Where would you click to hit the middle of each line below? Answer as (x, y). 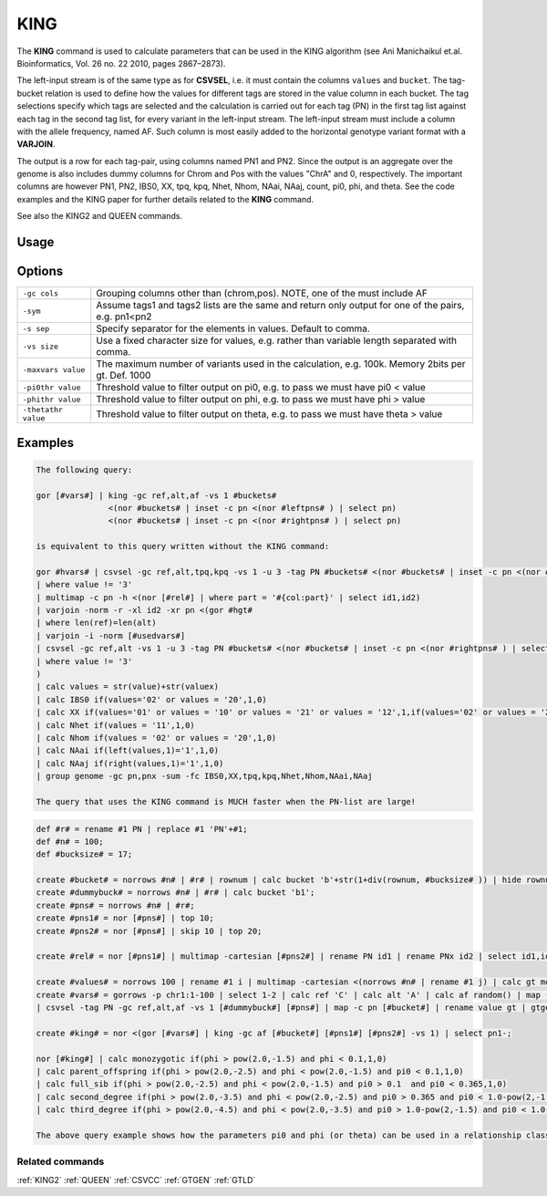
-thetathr (43, 410)
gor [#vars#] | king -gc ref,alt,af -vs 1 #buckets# (156, 495)
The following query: (84, 469)
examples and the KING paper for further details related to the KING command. (165, 199)
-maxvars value (54, 369)
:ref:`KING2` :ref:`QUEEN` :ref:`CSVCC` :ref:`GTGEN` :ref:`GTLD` (136, 1180)
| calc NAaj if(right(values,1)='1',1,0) (130, 763)
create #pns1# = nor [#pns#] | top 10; (125, 918)
